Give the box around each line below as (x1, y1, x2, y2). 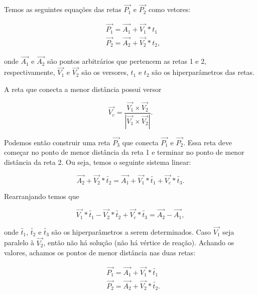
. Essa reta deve (183, 137, 232, 147)
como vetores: (149, 4, 191, 15)
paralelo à (4, 237, 34, 248)
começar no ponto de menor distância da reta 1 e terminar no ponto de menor (4, 147, 244, 157)
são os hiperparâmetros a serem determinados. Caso (51, 226, 211, 237)
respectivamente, (4, 67, 55, 77)
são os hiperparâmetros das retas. (152, 67, 254, 77)
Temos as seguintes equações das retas (4, 4, 121, 15)
